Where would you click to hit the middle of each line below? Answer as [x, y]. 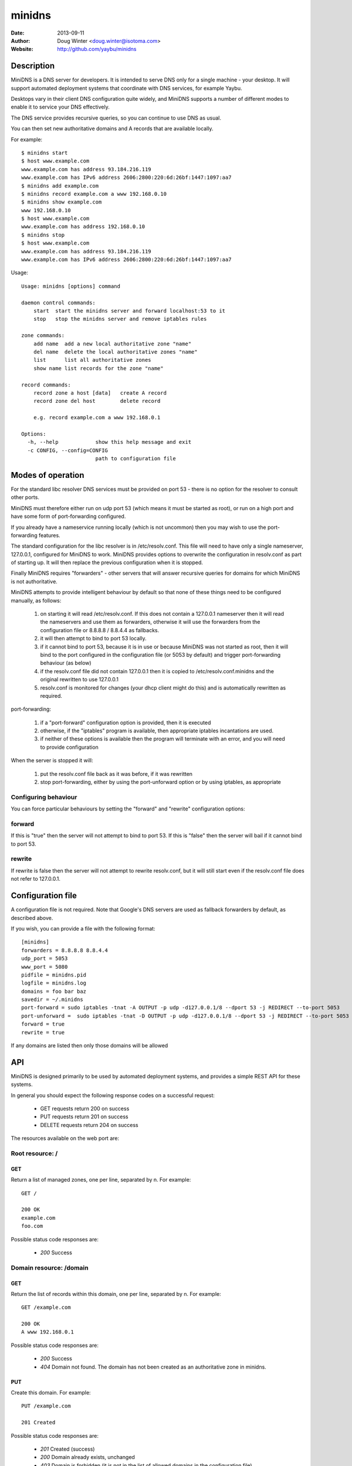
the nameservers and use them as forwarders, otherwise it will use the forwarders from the [150, 622]
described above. [32, 918]
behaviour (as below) [66, 663]
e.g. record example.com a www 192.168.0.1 [97, 418]
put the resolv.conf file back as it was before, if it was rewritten [116, 773]
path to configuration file [136, 459]
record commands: [46, 385]
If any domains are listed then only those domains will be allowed [89, 1046]
